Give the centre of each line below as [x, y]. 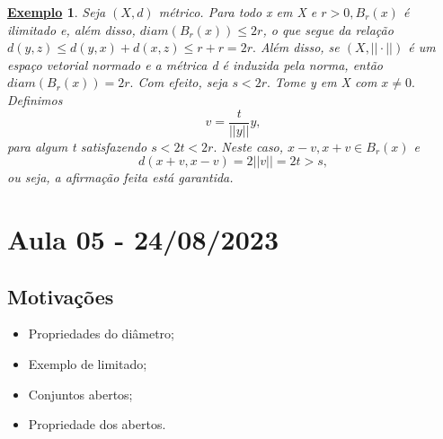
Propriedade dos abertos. [97, 424]
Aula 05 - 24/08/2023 [143, 239]
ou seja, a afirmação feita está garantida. [120, 177]
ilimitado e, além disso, [71, 29]
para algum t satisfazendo [77, 146]
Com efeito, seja [183, 82]
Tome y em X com [326, 82]
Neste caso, [253, 146]
